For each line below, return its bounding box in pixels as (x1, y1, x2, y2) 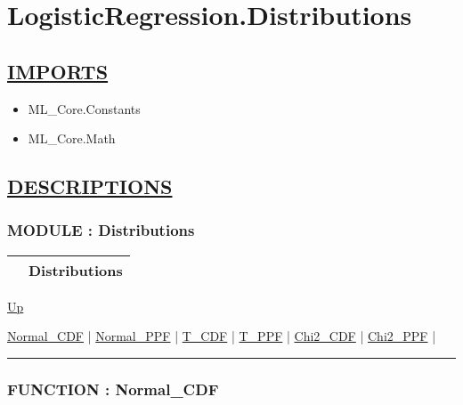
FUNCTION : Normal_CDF (7, 377, 219, 400)
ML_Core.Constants (28, 99, 141, 117)
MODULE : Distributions (7, 219, 195, 241)
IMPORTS (7, 57, 109, 85)
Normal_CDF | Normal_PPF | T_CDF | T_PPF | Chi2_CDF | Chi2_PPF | (7, 327, 436, 345)
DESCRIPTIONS (7, 173, 173, 200)
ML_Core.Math (28, 129, 116, 148)
